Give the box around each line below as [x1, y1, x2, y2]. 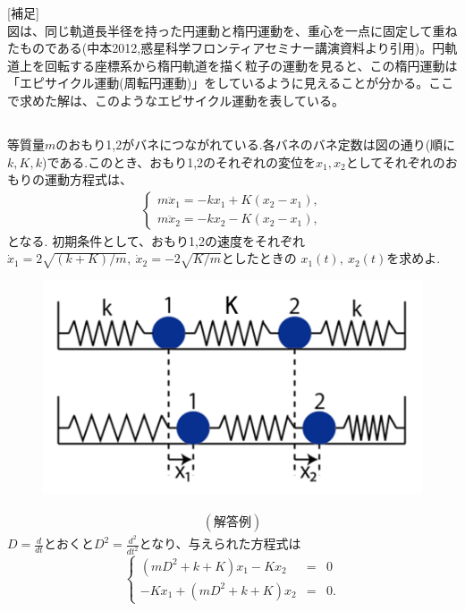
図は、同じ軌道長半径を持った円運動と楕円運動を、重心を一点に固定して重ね [7, 21, 458, 39]
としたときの [221, 249, 297, 267]
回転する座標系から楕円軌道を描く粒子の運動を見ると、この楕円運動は [44, 55, 458, 74]
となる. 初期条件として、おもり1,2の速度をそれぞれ [7, 231, 305, 250]
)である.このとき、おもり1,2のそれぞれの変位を [41, 152, 317, 171]
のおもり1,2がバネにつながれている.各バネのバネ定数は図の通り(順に [55, 134, 456, 153]
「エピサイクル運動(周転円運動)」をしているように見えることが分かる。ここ [7, 73, 454, 92]
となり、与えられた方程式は [139, 534, 301, 553]
